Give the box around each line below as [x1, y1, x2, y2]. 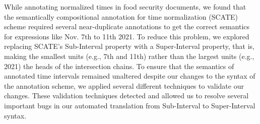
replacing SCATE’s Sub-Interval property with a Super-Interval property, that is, [4, 41, 254, 51]
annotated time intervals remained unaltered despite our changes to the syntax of [4, 71, 255, 81]
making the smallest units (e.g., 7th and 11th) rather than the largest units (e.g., [4, 50, 254, 61]
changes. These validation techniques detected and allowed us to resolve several [4, 90, 249, 101]
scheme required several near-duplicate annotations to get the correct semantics [4, 21, 250, 32]
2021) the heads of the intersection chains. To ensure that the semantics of [4, 60, 234, 71]
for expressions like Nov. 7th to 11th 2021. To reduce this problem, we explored [4, 31, 249, 41]
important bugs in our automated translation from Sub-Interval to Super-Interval [4, 100, 255, 110]
